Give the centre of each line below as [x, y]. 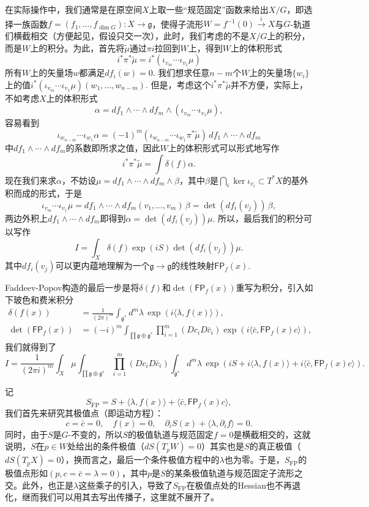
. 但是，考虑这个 [178, 84]
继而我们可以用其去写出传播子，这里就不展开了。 [120, 497]
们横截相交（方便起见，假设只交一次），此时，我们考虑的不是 [127, 35]
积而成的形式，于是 [43, 193]
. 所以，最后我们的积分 [258, 218]
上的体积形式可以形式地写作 [224, 147]
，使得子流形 [178, 24]
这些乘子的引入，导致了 [126, 485]
